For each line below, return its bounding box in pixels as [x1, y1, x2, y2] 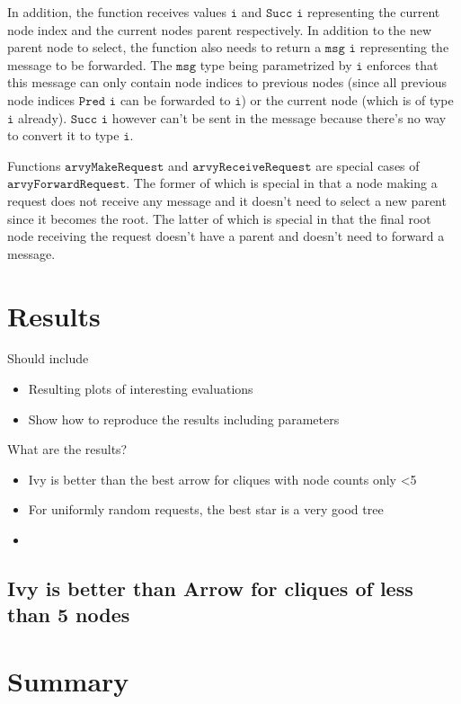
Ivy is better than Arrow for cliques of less [7, 574, 413, 602]
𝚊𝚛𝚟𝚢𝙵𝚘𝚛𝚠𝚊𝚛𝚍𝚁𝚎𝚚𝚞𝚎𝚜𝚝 [7, 178, 127, 192]
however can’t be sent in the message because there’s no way [111, 108, 447, 127]
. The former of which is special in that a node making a [126, 174, 438, 192]
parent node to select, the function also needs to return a [7, 38, 322, 57]
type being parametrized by [199, 55, 352, 74]
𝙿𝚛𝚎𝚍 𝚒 [78, 94, 117, 108]
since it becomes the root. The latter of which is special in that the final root [7, 209, 431, 227]
